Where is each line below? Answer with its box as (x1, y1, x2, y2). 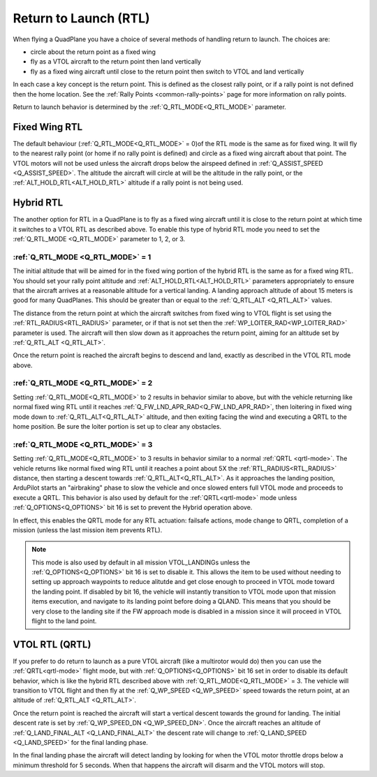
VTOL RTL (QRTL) (13, 639, 91, 650)
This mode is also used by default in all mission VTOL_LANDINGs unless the (31, 558, 251, 566)
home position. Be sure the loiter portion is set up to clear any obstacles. (13, 422, 222, 431)
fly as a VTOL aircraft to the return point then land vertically (30, 57, 202, 66)
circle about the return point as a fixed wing (30, 48, 156, 56)
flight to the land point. (31, 617, 97, 625)
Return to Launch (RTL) (13, 10, 150, 26)
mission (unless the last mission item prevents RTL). (13, 525, 163, 534)
